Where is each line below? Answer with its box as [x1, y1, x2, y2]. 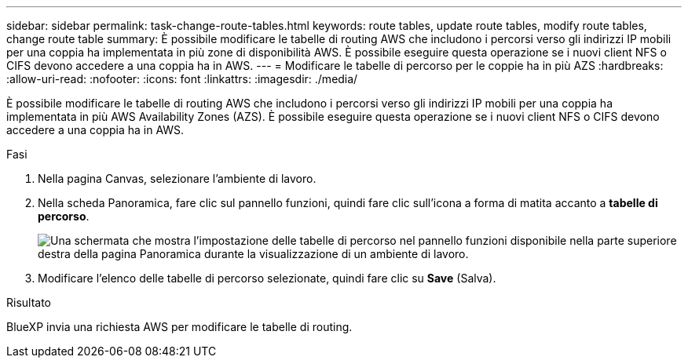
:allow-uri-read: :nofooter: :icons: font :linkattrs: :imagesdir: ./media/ [6, 72, 358, 86]
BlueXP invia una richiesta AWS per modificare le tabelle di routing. [6, 320, 353, 333]
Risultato [6, 296, 52, 309]
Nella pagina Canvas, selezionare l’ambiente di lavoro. [38, 172, 317, 185]
